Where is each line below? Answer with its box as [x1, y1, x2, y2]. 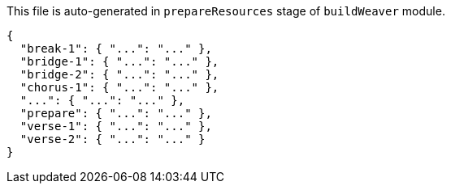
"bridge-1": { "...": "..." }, [20, 55, 219, 68]
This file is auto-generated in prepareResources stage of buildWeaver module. [7, 4, 445, 18]
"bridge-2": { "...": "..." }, [20, 68, 219, 81]
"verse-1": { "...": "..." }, [20, 120, 212, 133]
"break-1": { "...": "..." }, [20, 42, 212, 55]
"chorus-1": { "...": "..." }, [20, 81, 219, 94]
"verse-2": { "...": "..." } [20, 133, 206, 146]
